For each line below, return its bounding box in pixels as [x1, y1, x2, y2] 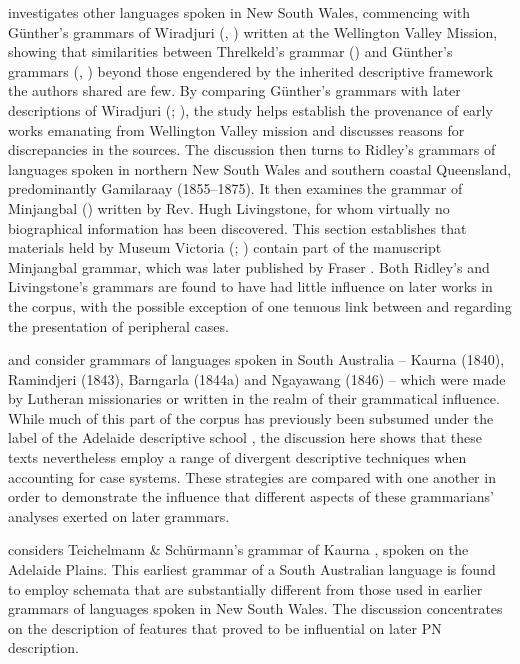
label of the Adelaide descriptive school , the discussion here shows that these [8, 427, 482, 448]
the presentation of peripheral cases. [8, 315, 229, 336]
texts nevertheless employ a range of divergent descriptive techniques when [8, 447, 467, 468]
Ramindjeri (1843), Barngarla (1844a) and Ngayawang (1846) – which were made [8, 368, 506, 389]
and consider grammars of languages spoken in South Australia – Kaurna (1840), [8, 349, 505, 370]
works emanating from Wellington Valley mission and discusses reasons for [8, 119, 465, 140]
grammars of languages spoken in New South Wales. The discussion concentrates [8, 598, 503, 619]
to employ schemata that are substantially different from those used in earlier [8, 578, 483, 599]
